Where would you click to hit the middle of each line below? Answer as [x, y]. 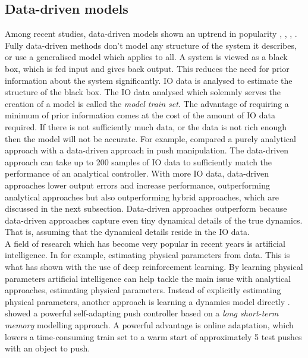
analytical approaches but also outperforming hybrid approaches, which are [142, 197]
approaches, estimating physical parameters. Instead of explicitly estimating [143, 290]
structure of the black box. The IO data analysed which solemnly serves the [143, 92]
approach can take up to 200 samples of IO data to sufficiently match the [139, 161]
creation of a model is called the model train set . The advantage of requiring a [147, 103]
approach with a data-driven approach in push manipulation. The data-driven [147, 150]
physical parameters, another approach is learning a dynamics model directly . [147, 301]
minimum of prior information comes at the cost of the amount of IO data [140, 115]
